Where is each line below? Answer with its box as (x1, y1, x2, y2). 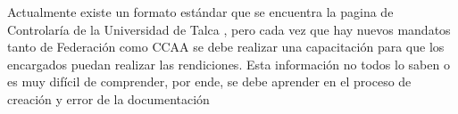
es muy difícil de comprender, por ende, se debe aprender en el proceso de (7, 72, 412, 91)
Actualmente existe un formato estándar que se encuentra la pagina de (7, 3, 394, 20)
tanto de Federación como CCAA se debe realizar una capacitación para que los (7, 37, 445, 56)
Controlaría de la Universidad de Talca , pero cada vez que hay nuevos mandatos (7, 20, 451, 38)
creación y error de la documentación (7, 89, 210, 108)
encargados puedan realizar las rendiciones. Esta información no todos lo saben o (7, 54, 450, 73)
